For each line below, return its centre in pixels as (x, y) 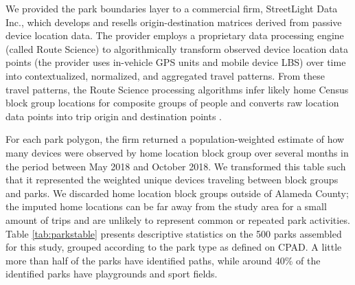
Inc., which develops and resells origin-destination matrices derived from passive (174, 22)
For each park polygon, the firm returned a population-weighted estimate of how (175, 139)
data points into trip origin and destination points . (114, 116)
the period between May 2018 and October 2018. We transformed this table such (176, 166)
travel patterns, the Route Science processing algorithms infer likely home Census (177, 89)
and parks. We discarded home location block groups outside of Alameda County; (177, 193)
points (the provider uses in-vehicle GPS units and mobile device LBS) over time (176, 62)
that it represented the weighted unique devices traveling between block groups (172, 180)
